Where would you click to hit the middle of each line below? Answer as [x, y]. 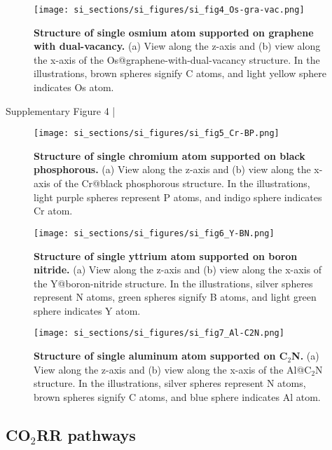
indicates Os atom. [74, 87]
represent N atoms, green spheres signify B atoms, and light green [175, 297]
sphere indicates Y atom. [87, 310]
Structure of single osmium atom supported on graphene [174, 32]
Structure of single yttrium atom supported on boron [166, 255]
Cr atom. [53, 211]
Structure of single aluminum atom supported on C [161, 356]
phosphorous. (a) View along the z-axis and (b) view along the [172, 169]
